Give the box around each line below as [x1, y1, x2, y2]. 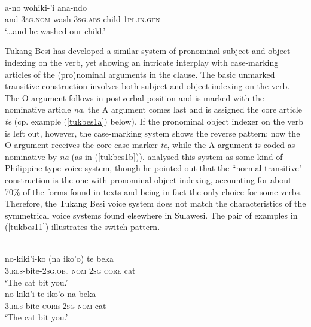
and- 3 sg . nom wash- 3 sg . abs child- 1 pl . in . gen [5, 13, 160, 25]
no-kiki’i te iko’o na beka [5, 287, 96, 300]
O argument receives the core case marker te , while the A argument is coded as [5, 138, 295, 151]
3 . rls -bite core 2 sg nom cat [5, 299, 106, 311]
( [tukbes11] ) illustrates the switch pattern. [5, 220, 160, 233]
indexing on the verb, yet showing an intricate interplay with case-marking [5, 56, 279, 68]
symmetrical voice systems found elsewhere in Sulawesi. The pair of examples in [5, 208, 298, 221]
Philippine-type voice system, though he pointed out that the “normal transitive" [5, 162, 302, 174]
